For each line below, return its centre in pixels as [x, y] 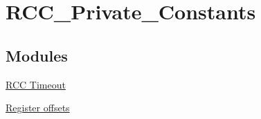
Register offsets [38, 108]
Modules [37, 55]
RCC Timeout [36, 84]
